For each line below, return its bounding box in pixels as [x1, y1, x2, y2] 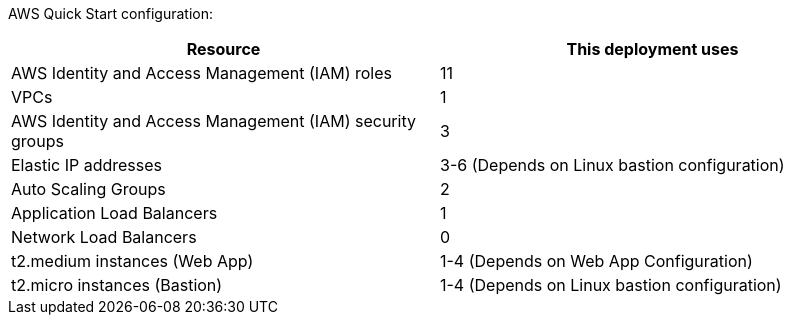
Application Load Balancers [11, 203, 218, 223]
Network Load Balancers [11, 227, 197, 247]
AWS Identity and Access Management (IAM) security [11, 111, 416, 131]
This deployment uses [566, 39, 739, 59]
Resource [186, 39, 261, 59]
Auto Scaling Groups [11, 179, 166, 199]
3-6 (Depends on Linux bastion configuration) [440, 155, 785, 175]
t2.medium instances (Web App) [11, 251, 254, 271]
